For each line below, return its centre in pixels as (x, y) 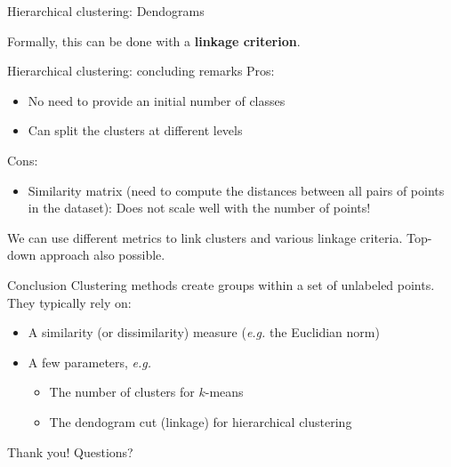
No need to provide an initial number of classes (157, 100)
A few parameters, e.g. (90, 362)
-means (224, 392)
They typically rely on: (69, 302)
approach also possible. (102, 255)
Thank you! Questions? (70, 451)
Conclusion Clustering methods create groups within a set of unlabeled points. (221, 284)
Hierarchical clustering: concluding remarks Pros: (141, 71)
